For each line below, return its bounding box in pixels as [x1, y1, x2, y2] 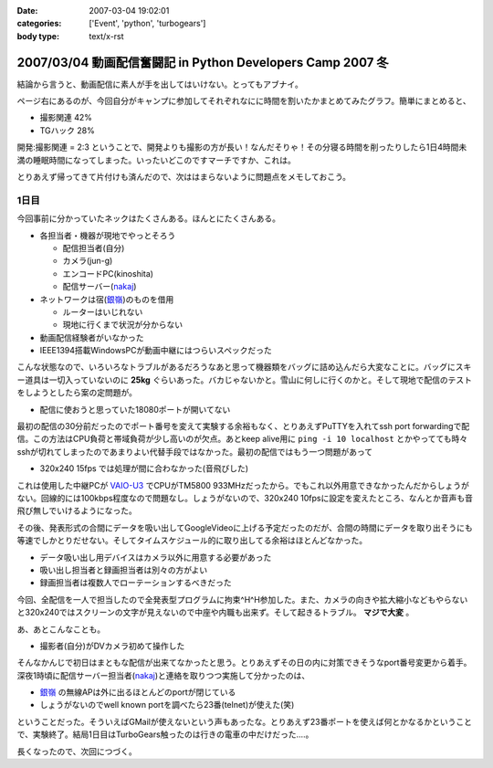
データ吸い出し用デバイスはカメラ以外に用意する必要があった [39, 552, 272, 563]
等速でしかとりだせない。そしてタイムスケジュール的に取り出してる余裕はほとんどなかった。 [16, 535, 368, 546]
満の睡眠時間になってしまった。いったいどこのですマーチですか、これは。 [16, 154, 297, 165]
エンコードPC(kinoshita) [62, 268, 154, 279]
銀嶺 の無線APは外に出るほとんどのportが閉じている [39, 687, 236, 698]
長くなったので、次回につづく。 [16, 745, 137, 757]
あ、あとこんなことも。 [16, 624, 105, 635]
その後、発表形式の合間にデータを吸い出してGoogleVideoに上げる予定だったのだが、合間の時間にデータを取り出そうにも [16, 521, 474, 533]
